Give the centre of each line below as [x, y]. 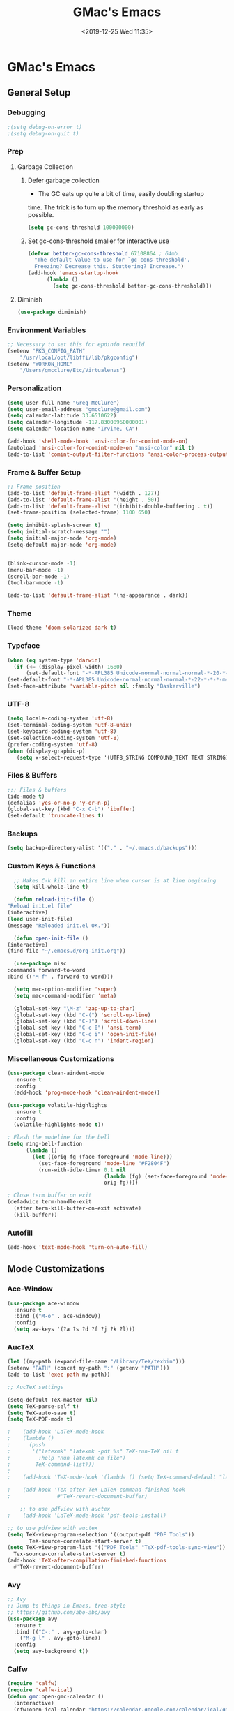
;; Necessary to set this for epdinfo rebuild [76, 344]
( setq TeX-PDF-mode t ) [40, 1419]
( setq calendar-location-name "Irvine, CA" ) [73, 429]
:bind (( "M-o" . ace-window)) [57, 1317]
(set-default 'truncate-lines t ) [56, 816]
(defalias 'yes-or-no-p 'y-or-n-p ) [59, 803]
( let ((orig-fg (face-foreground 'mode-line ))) [102, 1157]
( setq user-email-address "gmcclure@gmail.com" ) [79, 409]
